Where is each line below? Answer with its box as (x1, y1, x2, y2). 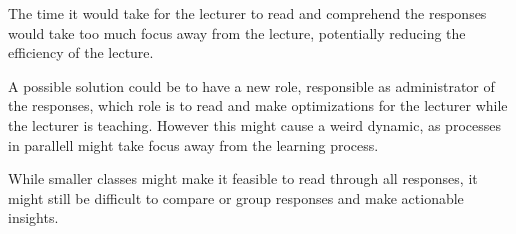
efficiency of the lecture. (8, 42, 154, 63)
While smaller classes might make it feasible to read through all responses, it (8, 168, 478, 189)
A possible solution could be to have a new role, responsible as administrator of (8, 75, 495, 96)
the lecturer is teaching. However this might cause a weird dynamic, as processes (8, 114, 501, 135)
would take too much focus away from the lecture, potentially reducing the (8, 22, 466, 43)
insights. (8, 207, 59, 228)
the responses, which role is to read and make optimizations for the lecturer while (8, 95, 508, 116)
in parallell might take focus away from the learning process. (8, 134, 379, 155)
